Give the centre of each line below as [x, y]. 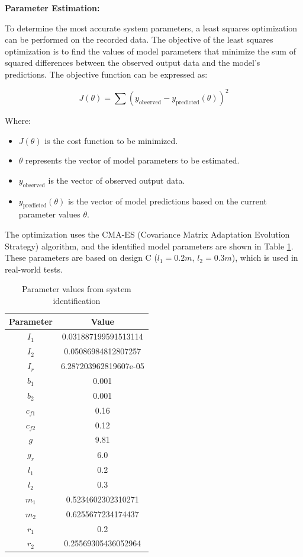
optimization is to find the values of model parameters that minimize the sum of [150, 51]
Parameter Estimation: [52, 8]
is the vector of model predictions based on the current [167, 201]
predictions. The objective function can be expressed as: [106, 74]
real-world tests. [34, 269]
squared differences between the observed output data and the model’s [133, 63]
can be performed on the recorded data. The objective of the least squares [139, 39]
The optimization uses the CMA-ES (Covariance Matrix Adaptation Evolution [147, 234]
